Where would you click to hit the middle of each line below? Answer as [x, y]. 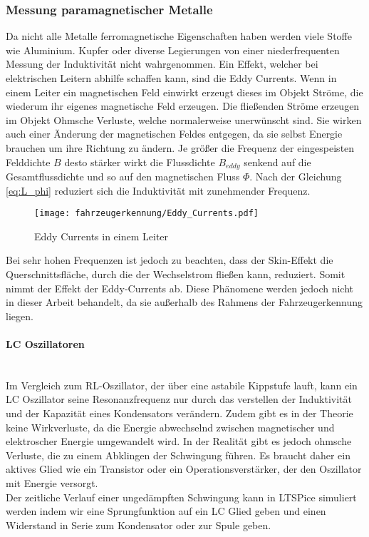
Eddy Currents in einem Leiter [102, 236]
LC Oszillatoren [45, 344]
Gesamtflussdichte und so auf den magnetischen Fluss [123, 177]
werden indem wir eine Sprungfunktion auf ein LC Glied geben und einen [166, 511]
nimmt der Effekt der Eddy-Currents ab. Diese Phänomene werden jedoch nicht [180, 288]
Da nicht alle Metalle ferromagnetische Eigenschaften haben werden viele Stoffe [179, 36]
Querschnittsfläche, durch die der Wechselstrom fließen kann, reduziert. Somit [176, 274]
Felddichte [28, 162]
